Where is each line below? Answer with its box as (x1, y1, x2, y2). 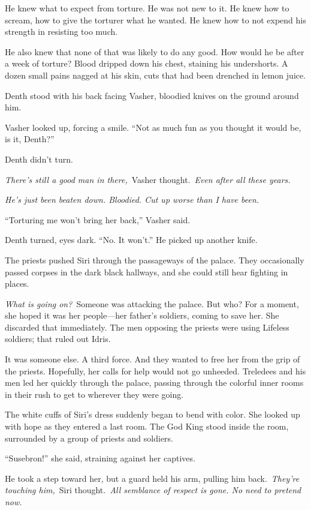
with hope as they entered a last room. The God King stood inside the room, (5, 420, 289, 433)
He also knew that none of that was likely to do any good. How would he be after (5, 45, 304, 58)
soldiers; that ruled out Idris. (5, 332, 111, 345)
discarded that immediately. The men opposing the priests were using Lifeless (5, 320, 289, 333)
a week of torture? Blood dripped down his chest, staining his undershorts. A (5, 57, 288, 70)
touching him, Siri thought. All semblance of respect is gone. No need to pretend (5, 484, 301, 496)
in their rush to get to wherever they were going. (5, 388, 184, 400)
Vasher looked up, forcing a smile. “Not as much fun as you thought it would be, (5, 121, 301, 133)
